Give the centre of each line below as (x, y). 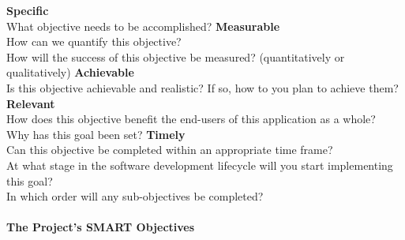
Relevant (31, 103)
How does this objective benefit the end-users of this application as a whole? (191, 119)
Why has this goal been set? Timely (96, 134)
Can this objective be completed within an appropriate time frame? (170, 150)
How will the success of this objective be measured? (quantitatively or (176, 56)
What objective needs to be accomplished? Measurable (143, 26)
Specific (28, 10)
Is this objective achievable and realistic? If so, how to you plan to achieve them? (202, 87)
